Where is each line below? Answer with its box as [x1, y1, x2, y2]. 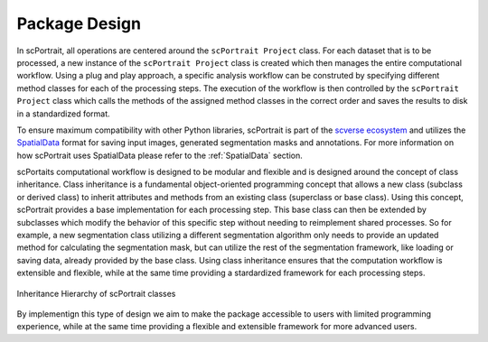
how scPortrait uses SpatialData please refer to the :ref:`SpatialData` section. [16, 150, 303, 161]
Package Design [16, 14, 142, 33]
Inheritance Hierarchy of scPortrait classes [16, 288, 176, 299]
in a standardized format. [16, 108, 110, 119]
